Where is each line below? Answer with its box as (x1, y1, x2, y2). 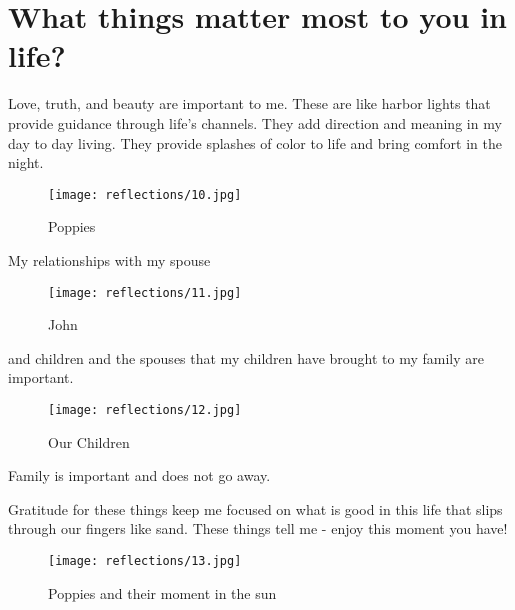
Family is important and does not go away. (8, 465, 271, 486)
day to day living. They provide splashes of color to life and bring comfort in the (8, 132, 502, 153)
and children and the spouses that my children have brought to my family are (8, 347, 485, 368)
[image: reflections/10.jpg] (48, 187, 242, 202)
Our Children (48, 431, 130, 452)
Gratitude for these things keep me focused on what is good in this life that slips (8, 498, 503, 519)
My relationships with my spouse (8, 249, 211, 270)
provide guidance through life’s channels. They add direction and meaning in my (8, 112, 502, 133)
